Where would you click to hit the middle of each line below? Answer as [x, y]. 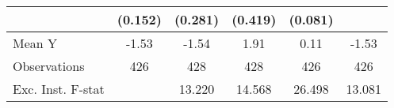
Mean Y [35, 43]
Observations [49, 66]
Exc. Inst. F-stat [59, 89]
